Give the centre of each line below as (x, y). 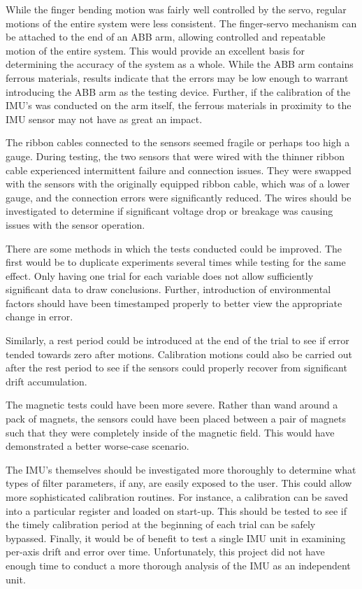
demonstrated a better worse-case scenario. (97, 446)
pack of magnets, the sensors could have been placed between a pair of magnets (176, 419)
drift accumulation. (46, 381)
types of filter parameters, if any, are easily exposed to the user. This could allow (179, 483)
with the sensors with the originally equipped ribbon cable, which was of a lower (178, 184)
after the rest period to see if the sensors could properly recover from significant (176, 368)
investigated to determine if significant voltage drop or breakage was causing (169, 211)
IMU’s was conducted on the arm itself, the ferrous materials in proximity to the (179, 105)
